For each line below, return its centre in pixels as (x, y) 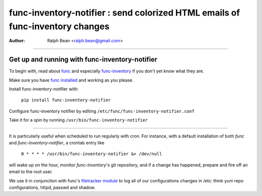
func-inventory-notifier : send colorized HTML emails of (124, 13)
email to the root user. (31, 172)
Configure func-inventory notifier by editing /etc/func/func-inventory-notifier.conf (102, 111)
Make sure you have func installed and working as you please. (71, 80)
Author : (17, 41)
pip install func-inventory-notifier (66, 100)
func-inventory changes (59, 26)
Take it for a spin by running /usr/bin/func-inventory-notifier (78, 120)
